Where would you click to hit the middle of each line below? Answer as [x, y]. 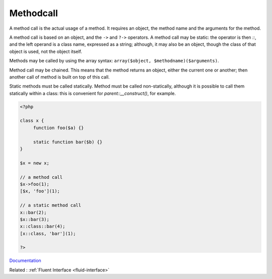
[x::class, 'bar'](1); [48, 233]
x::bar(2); [33, 212]
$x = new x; [35, 163]
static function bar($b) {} [68, 142]
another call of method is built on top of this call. [60, 77]
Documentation [25, 261]
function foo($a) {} [58, 128]
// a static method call [51, 205]
